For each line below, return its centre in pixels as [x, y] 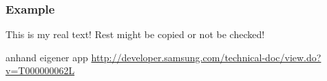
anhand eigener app [47, 57]
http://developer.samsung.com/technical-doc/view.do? [206, 57]
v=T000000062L [40, 70]
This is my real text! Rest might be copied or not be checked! [135, 34]
